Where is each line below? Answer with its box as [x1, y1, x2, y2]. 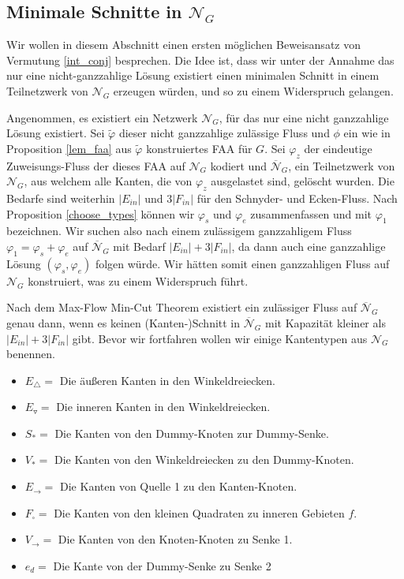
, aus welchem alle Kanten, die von [24, 173, 193, 189]
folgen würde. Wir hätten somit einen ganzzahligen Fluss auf [95, 255, 390, 271]
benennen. [6, 346, 55, 362]
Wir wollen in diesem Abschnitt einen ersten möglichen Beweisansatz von [6, 36, 361, 53]
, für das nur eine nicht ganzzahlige [219, 109, 389, 125]
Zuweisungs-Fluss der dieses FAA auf [6, 157, 185, 174]
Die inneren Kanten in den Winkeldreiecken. [56, 398, 271, 415]
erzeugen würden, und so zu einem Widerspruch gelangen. [113, 82, 394, 99]
